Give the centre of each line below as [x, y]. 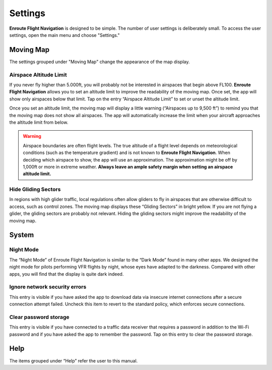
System [22, 235]
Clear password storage [39, 317]
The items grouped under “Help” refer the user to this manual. [74, 360]
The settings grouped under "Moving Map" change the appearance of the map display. [99, 62]
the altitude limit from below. [39, 122]
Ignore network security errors [48, 287]
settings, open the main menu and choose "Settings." [65, 35]
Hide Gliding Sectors [35, 189]
